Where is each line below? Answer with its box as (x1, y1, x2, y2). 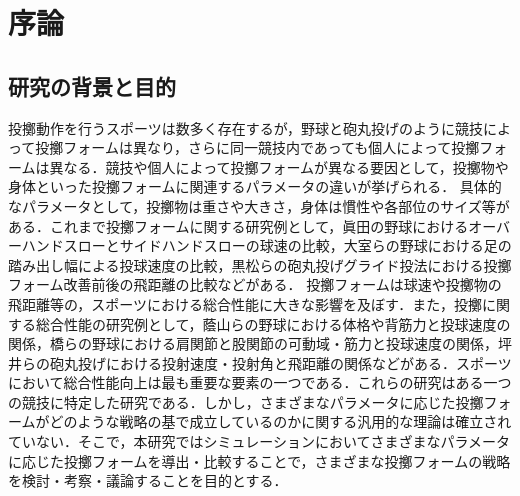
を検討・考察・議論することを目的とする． (8, 470, 288, 491)
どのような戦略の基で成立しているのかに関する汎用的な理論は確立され (49, 411, 512, 432)
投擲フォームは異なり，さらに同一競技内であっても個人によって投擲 (35, 137, 480, 158)
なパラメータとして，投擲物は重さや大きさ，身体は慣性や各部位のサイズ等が (8, 195, 510, 216)
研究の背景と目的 (8, 70, 176, 101)
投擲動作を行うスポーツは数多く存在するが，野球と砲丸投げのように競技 (8, 117, 483, 138)
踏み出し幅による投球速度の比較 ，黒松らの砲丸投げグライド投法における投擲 (8, 254, 512, 275)
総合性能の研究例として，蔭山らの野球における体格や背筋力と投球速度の (35, 313, 511, 334)
